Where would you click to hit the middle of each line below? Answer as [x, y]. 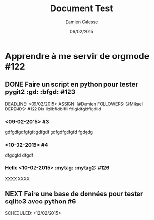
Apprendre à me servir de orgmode [77, 56]
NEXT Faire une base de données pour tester [74, 194]
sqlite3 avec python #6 [41, 202]
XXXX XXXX [17, 179]
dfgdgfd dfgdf [19, 155]
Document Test [82, 9]
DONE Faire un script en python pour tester [72, 84]
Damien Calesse [82, 22]
